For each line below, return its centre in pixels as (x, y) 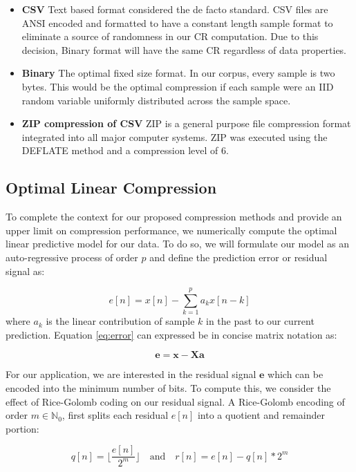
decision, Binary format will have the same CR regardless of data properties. (184, 49)
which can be (296, 374)
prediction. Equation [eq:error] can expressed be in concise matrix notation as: (171, 334)
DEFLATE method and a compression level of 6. (125, 150)
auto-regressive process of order (72, 257)
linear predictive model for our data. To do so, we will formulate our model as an (177, 244)
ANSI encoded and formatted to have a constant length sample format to (177, 22)
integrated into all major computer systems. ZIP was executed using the (175, 136)
